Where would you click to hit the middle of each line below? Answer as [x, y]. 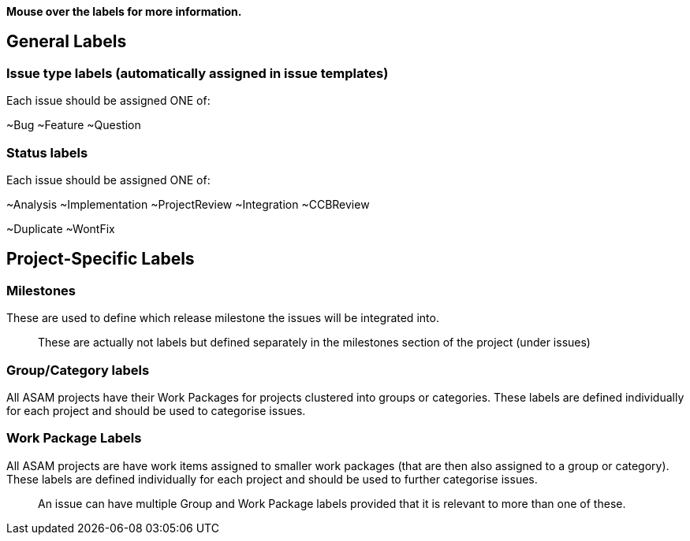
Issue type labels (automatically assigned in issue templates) [198, 73]
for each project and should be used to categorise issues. [156, 410]
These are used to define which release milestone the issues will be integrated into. [223, 318]
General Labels [67, 42]
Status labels [47, 152]
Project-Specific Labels [101, 259]
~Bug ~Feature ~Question [74, 125]
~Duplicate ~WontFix [61, 228]
